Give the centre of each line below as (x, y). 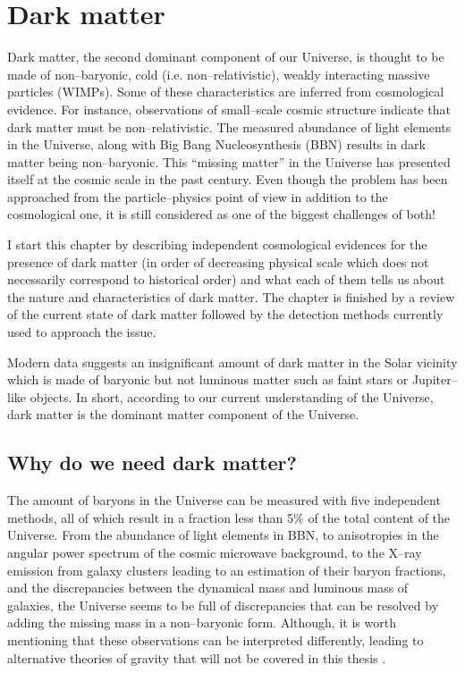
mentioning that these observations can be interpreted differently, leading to (216, 639)
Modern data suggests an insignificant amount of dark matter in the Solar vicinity (232, 362)
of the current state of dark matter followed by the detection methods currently (225, 314)
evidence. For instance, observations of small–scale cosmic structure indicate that (229, 109)
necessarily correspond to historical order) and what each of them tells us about (226, 279)
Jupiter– (435, 379)
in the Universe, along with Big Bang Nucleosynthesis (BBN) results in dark (217, 144)
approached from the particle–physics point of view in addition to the (198, 196)
